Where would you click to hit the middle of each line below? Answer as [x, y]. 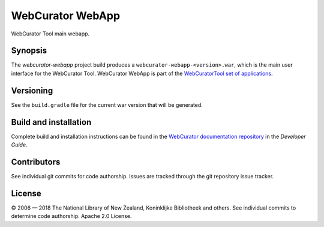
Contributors [36, 162]
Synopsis [29, 51]
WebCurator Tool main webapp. [50, 34]
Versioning [32, 90]
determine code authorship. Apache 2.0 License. [71, 216]
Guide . [19, 145]
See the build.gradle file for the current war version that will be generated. [107, 104]
